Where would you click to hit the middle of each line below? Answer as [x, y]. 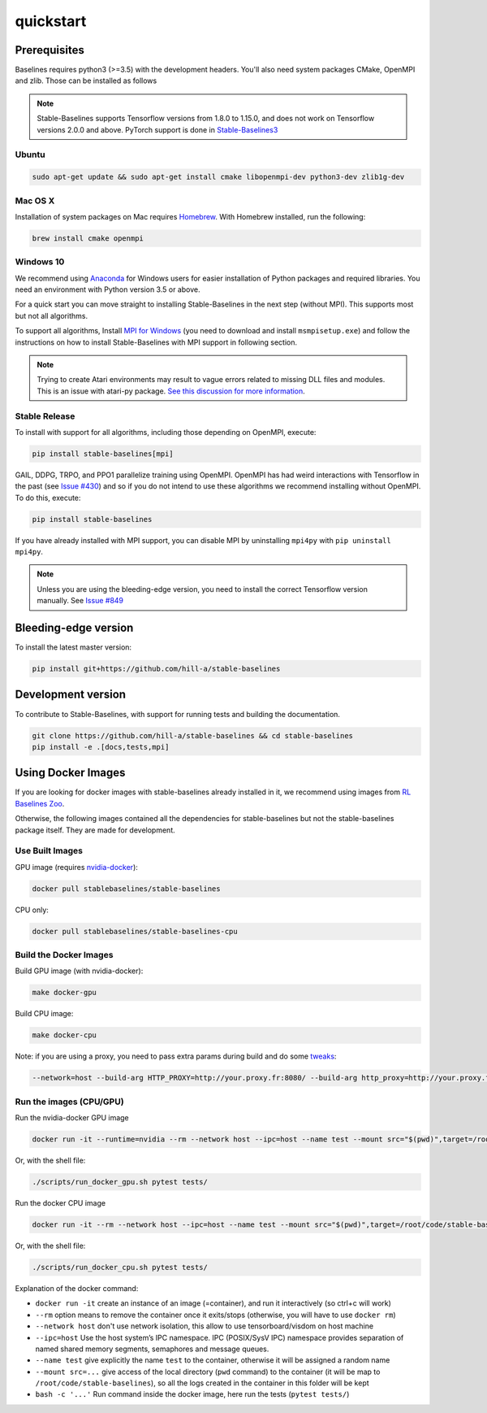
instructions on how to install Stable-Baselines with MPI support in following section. [156, 342]
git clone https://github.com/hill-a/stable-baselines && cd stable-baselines [192, 735]
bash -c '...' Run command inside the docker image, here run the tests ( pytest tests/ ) [192, 1394]
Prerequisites [50, 50]
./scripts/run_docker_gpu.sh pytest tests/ [120, 1182]
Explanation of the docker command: [77, 1288]
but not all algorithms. [52, 315]
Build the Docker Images [64, 955]
